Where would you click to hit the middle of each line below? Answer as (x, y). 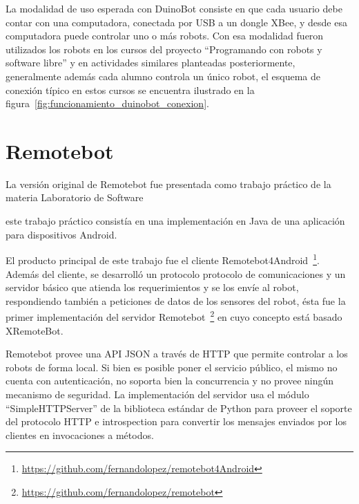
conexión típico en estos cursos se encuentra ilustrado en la (130, 90)
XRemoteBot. (35, 330)
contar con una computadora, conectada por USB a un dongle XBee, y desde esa (176, 22)
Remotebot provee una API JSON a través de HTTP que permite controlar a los (177, 354)
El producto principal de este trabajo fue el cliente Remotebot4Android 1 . (163, 259)
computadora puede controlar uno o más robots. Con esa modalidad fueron (165, 36)
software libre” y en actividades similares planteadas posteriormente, (151, 63)
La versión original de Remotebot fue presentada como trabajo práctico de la (168, 184)
